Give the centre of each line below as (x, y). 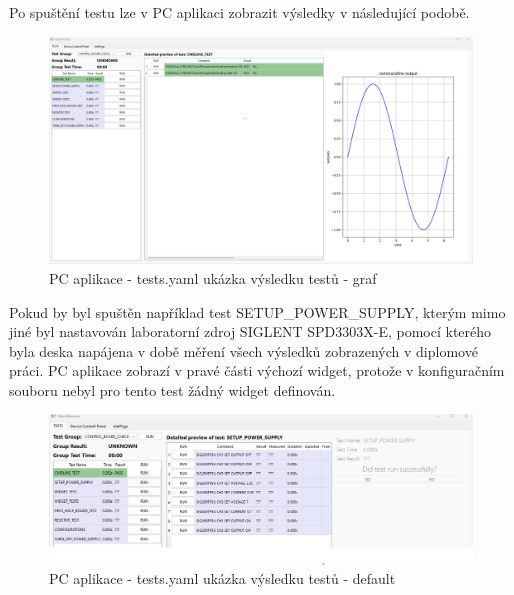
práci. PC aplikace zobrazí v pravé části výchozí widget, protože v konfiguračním (257, 370)
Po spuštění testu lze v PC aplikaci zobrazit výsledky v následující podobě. (239, 12)
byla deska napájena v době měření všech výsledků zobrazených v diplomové (243, 350)
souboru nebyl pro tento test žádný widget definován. (172, 389)
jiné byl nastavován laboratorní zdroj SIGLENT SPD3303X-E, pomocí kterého (250, 331)
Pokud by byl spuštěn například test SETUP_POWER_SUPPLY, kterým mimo (257, 311)
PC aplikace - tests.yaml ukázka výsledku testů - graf (213, 277)
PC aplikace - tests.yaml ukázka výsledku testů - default (222, 578)
